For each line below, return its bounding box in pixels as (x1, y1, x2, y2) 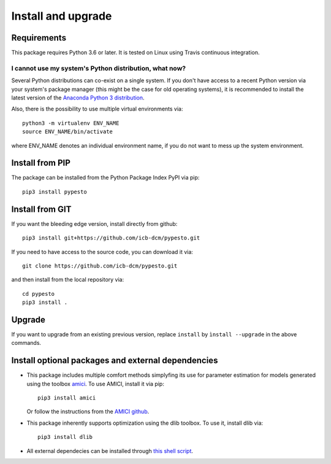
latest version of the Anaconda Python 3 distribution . (11, 94, 145, 101)
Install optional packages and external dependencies (11, 355, 218, 366)
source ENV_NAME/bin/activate (22, 128, 113, 135)
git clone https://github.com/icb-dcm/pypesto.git (22, 262, 178, 269)
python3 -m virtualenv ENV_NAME (22, 120, 120, 126)
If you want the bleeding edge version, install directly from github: (11, 220, 178, 227)
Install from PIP (11, 158, 70, 168)
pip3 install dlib (37, 433, 93, 441)
